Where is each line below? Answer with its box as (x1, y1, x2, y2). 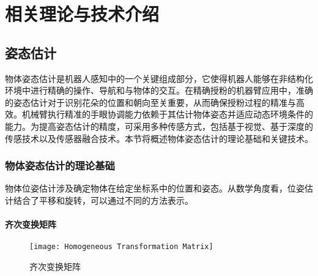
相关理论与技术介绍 (5, 1, 160, 26)
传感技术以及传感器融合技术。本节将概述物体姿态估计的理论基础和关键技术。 (5, 132, 313, 144)
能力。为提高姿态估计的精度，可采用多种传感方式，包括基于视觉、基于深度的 (5, 119, 313, 132)
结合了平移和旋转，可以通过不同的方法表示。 (13, 193, 193, 206)
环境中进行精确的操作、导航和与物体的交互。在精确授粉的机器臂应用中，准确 (5, 84, 313, 97)
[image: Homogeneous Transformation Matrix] (29, 242, 213, 252)
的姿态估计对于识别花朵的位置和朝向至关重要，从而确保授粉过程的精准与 (5, 95, 296, 108)
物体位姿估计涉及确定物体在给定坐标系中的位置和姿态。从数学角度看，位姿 (5, 182, 305, 195)
